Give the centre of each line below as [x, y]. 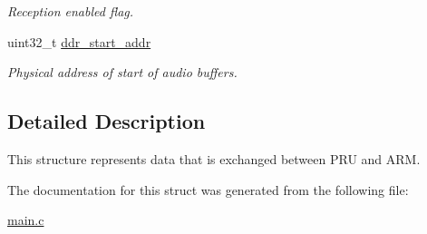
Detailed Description [107, 121]
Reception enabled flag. [71, 11]
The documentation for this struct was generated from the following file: [208, 189]
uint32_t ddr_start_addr [79, 41]
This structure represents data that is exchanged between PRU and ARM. [214, 158]
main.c [26, 220]
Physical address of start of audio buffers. [122, 72]
